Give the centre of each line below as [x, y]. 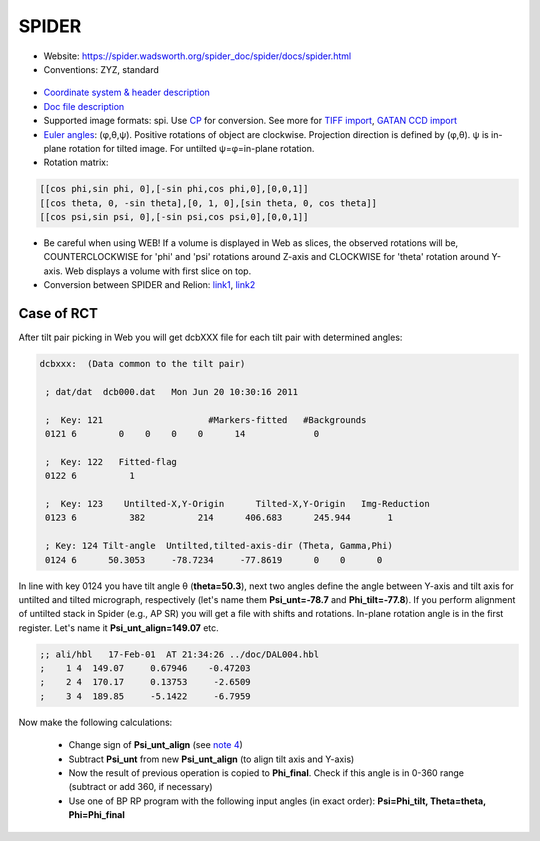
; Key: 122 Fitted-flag [111, 461]
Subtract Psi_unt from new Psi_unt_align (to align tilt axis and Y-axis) [211, 759]
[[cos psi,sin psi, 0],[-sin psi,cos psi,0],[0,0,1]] [174, 217]
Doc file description [84, 106]
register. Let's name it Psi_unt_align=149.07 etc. [118, 627]
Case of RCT [58, 313]
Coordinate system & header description [126, 92]
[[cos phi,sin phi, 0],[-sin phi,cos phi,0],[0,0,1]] [174, 189]
